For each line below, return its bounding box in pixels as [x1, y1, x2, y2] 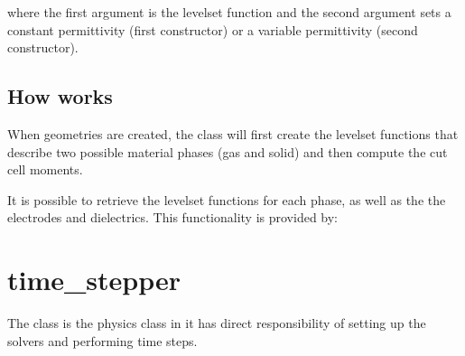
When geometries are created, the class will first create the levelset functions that [7, 124, 459, 143]
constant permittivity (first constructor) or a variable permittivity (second [7, 20, 418, 39]
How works [7, 82, 113, 110]
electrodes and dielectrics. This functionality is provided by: [7, 208, 339, 227]
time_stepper [7, 261, 181, 298]
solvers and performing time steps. [7, 331, 198, 350]
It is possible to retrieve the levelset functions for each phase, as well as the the [7, 190, 446, 209]
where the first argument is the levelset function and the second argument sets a [7, 3, 451, 21]
